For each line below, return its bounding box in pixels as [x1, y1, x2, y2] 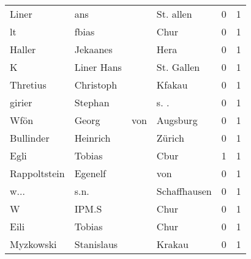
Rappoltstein [10, 166, 65, 180]
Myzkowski [10, 237, 57, 251]
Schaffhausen [156, 184, 212, 198]
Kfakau [156, 78, 188, 92]
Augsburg [156, 113, 198, 127]
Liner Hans [74, 60, 122, 74]
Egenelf [74, 166, 107, 180]
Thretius [10, 78, 47, 92]
